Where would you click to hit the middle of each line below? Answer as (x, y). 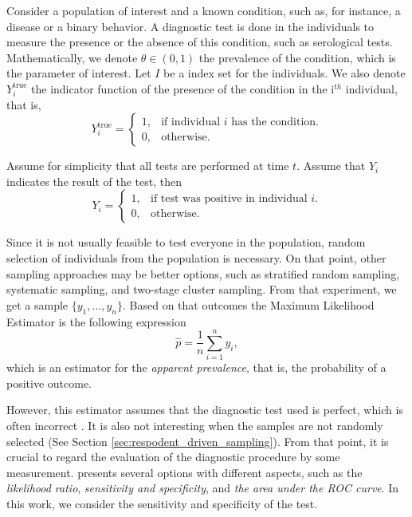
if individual (191, 122)
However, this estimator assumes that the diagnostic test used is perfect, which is (205, 410)
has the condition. (275, 122)
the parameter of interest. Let (79, 73)
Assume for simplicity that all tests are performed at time (148, 166)
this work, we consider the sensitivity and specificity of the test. (162, 503)
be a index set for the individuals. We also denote (284, 73)
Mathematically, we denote (72, 57)
